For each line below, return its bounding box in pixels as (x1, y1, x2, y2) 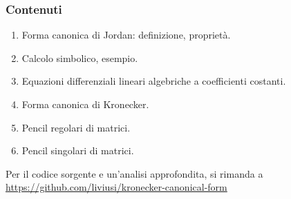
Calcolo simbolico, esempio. (21, 50, 138, 65)
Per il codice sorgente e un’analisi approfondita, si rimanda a (6, 166, 263, 180)
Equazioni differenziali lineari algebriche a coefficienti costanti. (21, 74, 286, 88)
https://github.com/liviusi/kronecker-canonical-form (6, 180, 227, 194)
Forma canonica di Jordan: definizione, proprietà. (21, 28, 231, 42)
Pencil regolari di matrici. (21, 120, 131, 134)
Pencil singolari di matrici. (21, 143, 134, 158)
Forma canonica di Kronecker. (21, 97, 149, 111)
